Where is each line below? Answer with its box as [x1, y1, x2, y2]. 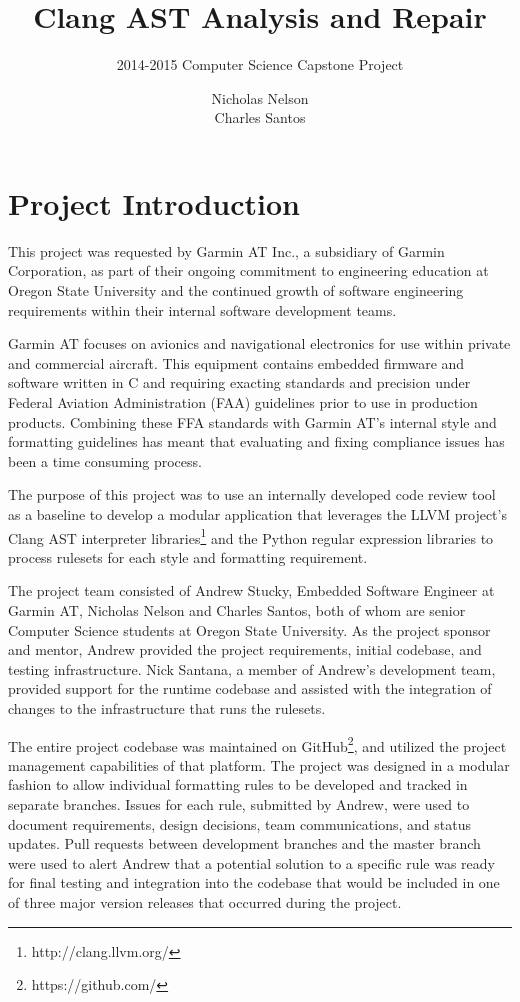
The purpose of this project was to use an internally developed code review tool [8, 484, 496, 505]
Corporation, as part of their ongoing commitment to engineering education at [8, 260, 489, 281]
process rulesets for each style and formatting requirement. [8, 546, 368, 567]
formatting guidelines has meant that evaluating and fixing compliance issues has [8, 431, 505, 452]
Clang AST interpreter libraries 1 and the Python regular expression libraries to [8, 524, 494, 548]
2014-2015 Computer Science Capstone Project [116, 54, 404, 75]
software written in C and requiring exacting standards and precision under [8, 372, 471, 393]
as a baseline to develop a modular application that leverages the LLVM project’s [8, 503, 507, 524]
